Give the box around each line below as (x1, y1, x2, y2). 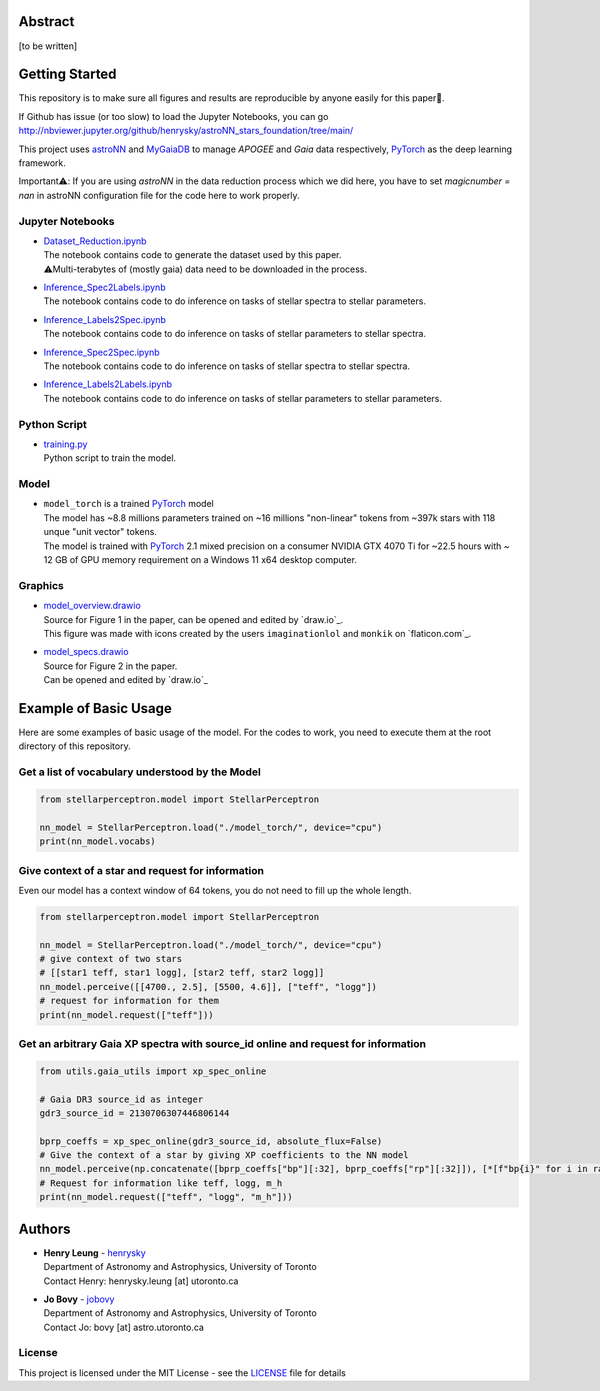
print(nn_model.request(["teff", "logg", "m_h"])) (39, 1191, 294, 1203)
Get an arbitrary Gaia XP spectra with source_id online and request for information (18, 1036, 427, 1050)
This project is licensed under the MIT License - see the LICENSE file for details (18, 1366, 347, 1379)
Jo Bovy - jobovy (43, 1293, 115, 1305)
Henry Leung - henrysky (43, 1246, 147, 1259)
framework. (18, 156, 67, 169)
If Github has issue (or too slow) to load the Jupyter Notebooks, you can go (18, 110, 329, 122)
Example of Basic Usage (18, 700, 172, 717)
